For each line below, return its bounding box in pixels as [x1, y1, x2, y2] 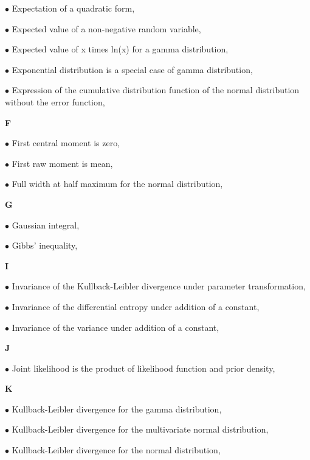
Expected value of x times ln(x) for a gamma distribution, [12, 43, 229, 55]
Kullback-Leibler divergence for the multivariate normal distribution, [12, 423, 269, 436]
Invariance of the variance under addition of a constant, [12, 320, 219, 333]
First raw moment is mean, [12, 157, 113, 169]
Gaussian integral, [12, 218, 80, 231]
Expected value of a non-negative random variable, [12, 22, 201, 35]
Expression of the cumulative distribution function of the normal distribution [12, 83, 300, 96]
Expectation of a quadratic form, [12, 2, 135, 14]
